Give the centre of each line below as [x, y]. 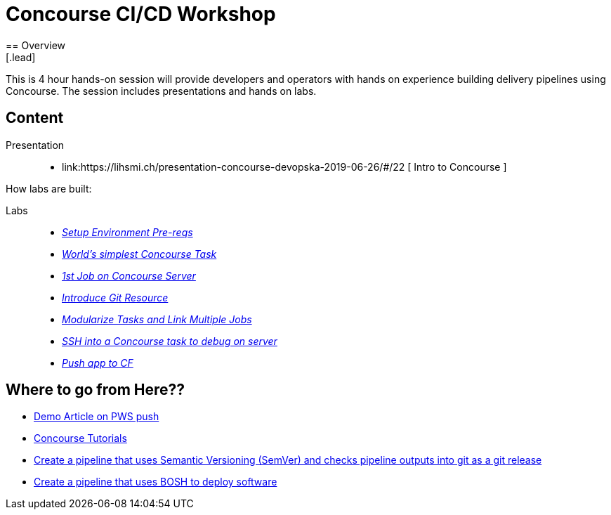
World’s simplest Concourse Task [139, 254]
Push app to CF [98, 363]
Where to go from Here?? [96, 390]
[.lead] [21, 57]
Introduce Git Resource [115, 297]
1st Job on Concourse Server [129, 275]
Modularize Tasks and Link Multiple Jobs [157, 319]
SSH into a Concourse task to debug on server [170, 341]
